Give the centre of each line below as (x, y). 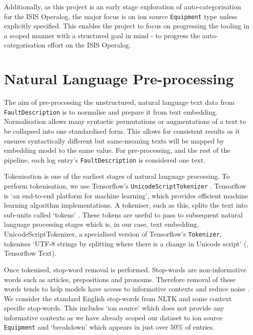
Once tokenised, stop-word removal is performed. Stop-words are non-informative (125, 269)
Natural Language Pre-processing (119, 79)
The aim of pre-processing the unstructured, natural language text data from (119, 102)
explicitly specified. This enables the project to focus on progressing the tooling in (127, 26)
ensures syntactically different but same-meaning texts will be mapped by (114, 140)
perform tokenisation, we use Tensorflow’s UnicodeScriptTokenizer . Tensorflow (125, 186)
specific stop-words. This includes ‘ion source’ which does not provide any (114, 308)
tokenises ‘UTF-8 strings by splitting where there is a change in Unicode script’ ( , (126, 243)
